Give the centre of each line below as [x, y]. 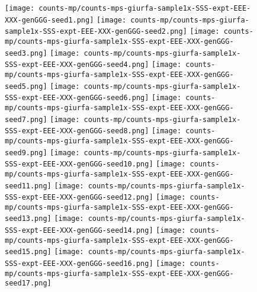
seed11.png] [28, 186]
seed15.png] [28, 252]
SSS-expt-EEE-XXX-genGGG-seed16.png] [79, 264]
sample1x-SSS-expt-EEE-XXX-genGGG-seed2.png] [96, 32]
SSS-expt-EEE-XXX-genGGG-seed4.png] [77, 65]
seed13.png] [28, 219]
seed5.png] [26, 86]
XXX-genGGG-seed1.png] [49, 20]
